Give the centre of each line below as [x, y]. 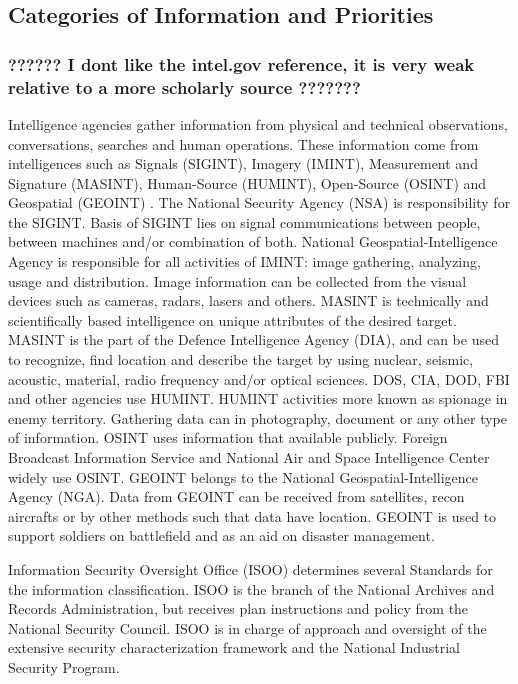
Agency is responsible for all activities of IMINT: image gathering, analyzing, [244, 261]
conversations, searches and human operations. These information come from [243, 143]
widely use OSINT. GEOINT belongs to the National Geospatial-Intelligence [243, 476]
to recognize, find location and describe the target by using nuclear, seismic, [241, 359]
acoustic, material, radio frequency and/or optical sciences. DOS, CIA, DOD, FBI [259, 378]
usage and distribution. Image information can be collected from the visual [237, 280]
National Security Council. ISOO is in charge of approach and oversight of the [247, 627]
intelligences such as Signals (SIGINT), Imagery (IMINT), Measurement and [243, 163]
